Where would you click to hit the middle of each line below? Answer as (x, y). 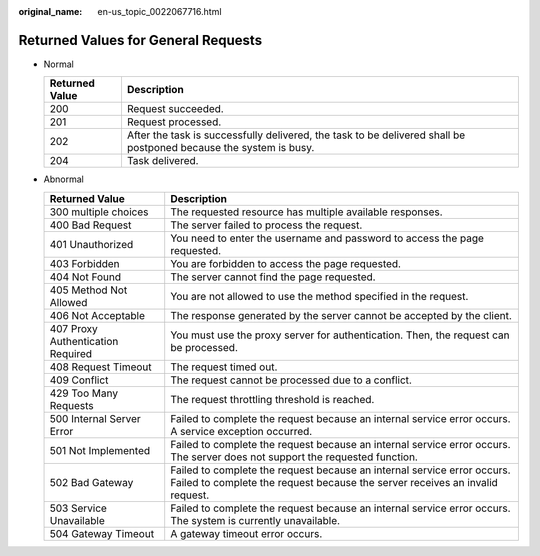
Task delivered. (162, 161)
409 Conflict (79, 380)
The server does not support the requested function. (294, 457)
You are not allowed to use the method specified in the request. (319, 296)
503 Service (78, 508)
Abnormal (63, 179)
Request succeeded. (175, 109)
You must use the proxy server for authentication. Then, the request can (340, 335)
